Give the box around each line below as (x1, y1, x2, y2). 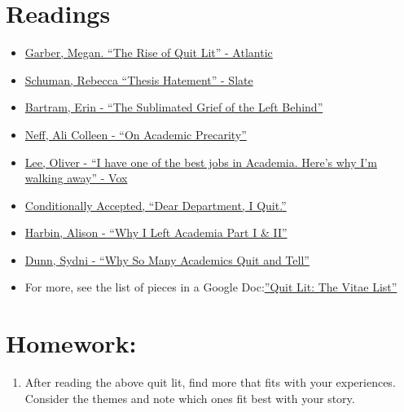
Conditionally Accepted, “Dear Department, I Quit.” (24, 196, 287, 213)
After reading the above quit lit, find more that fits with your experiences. (24, 374, 396, 391)
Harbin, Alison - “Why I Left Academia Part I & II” (24, 224, 288, 241)
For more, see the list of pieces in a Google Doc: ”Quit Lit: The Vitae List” (24, 278, 397, 296)
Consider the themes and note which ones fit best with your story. (24, 389, 355, 406)
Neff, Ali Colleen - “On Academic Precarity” (24, 125, 247, 142)
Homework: (6, 327, 137, 360)
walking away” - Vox (24, 169, 128, 186)
